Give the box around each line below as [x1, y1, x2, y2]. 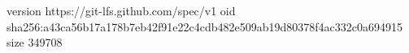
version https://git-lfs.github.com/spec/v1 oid [7, 2, 236, 18]
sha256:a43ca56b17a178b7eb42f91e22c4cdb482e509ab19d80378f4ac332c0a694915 [7, 18, 402, 35]
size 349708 [7, 34, 63, 51]
